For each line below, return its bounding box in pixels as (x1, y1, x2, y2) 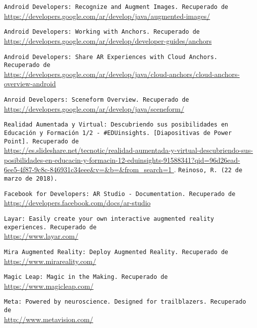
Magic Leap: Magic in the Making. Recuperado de (4, 273, 168, 281)
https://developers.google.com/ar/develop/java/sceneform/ (4, 103, 184, 114)
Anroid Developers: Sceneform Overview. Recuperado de (4, 96, 189, 103)
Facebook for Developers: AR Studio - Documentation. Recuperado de (4, 190, 236, 197)
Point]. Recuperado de (4, 137, 79, 145)
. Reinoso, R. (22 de (173, 164, 243, 175)
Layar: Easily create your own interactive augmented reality (4, 215, 214, 222)
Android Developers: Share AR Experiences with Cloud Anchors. (4, 53, 218, 61)
